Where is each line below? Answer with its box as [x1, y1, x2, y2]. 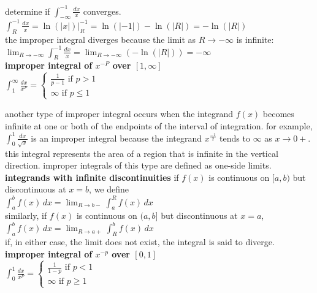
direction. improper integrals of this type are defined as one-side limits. [5, 159, 272, 172]
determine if [5, 4, 50, 17]
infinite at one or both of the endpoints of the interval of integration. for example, [5, 119, 313, 132]
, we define [89, 183, 129, 196]
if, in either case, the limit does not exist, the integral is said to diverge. [5, 235, 275, 248]
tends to [220, 131, 250, 144]
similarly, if [5, 209, 47, 222]
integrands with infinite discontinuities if [5, 170, 179, 183]
